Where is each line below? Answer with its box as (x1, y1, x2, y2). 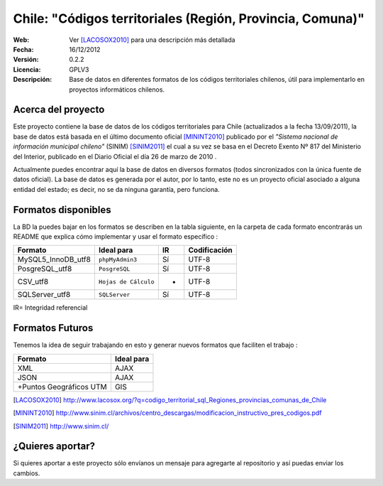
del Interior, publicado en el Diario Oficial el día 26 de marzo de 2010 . (13, 152, 217, 161)
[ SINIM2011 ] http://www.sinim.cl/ (13, 421, 109, 430)
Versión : (13, 55, 39, 64)
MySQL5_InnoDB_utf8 (17, 254, 91, 264)
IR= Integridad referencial (13, 303, 88, 312)
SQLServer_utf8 (17, 290, 71, 300)
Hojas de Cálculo (98, 278, 155, 286)
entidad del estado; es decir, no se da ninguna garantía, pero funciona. (13, 185, 220, 193)
